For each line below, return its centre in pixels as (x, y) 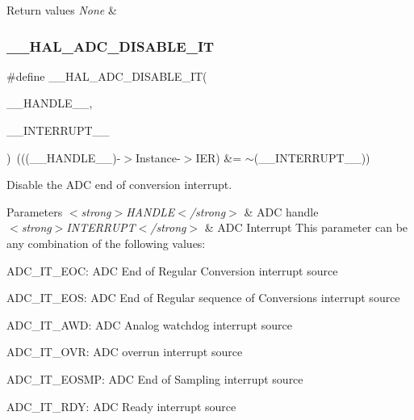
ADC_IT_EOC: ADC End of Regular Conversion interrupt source (172, 270)
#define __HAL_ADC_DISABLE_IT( (107, 76)
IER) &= (219, 157)
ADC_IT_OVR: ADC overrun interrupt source (125, 352)
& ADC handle (281, 211)
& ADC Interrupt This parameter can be (306, 227)
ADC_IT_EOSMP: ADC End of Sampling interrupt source (155, 378)
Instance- (158, 157)
